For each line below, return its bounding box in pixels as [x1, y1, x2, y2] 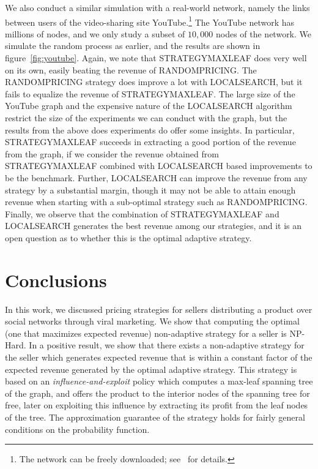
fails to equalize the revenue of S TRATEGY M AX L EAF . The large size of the [5, 87, 295, 100]
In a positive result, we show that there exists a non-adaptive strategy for [29, 339, 305, 351]
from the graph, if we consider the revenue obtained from [5, 147, 219, 160]
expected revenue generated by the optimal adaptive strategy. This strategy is [5, 362, 297, 375]
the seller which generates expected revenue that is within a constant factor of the [5, 351, 312, 364]
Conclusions [5, 267, 107, 292]
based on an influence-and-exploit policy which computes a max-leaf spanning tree [5, 375, 313, 388]
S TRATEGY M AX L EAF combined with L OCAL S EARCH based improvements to [5, 159, 312, 172]
